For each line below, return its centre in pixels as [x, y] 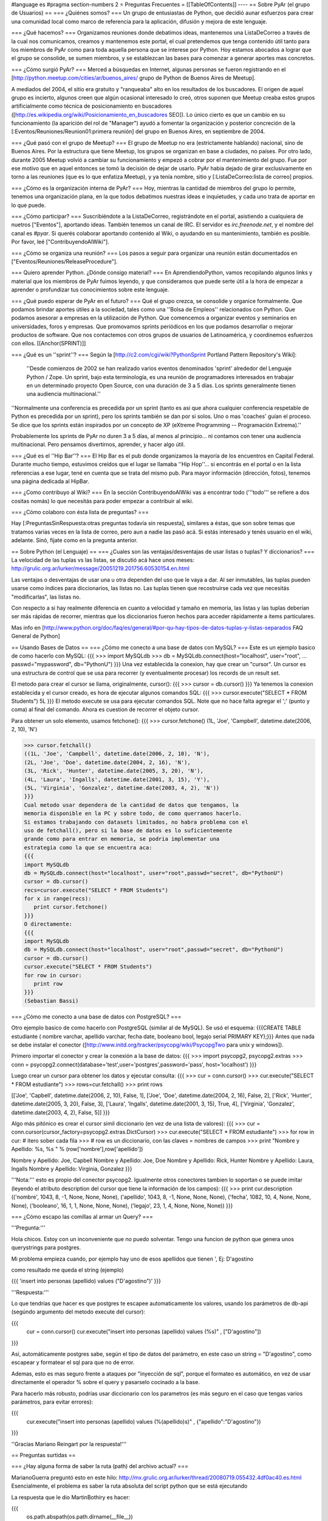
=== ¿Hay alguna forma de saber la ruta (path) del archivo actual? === [100, 1466]
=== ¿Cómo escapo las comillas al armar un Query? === [82, 1216]
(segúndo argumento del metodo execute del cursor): [78, 1312]
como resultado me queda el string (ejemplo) [67, 1270]
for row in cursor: [53, 975]
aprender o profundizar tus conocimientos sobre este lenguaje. [90, 290]
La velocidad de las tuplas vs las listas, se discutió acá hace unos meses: [103, 560]
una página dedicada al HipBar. [50, 481]
